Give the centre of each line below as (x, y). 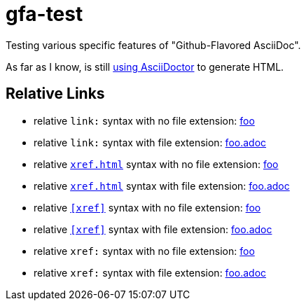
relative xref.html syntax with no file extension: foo (156, 164)
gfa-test (44, 14)
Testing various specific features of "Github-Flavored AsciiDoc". (153, 45)
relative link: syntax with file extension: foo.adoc (150, 142)
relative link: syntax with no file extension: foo (144, 120)
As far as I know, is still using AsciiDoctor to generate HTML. (145, 67)
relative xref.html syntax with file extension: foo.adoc (162, 186)
